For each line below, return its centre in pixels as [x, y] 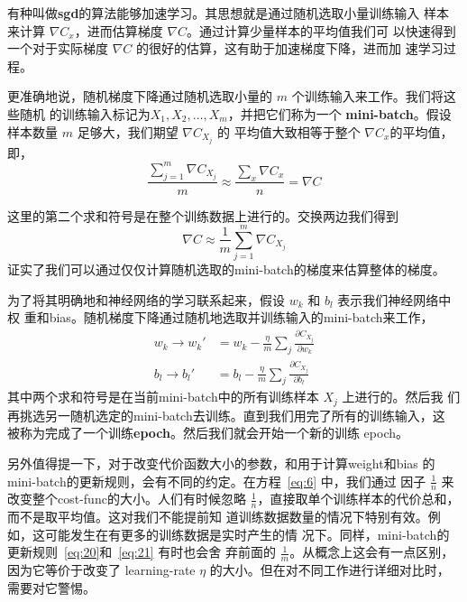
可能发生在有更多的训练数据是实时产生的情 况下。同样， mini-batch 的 [247, 534]
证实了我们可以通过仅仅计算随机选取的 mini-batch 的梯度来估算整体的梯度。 [226, 269]
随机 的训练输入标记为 [85, 113]
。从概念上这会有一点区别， [372, 552]
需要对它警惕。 [51, 587]
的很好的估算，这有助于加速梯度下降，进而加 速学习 [290, 48]
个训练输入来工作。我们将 [367, 96]
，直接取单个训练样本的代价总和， [358, 499]
